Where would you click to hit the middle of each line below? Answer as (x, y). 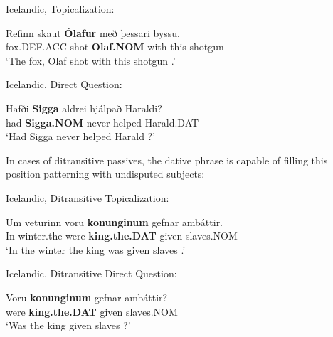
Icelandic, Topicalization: (60, 9)
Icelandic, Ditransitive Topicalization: (88, 197)
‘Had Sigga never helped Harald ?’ (81, 136)
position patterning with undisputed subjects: (105, 174)
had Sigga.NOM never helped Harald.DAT (102, 122)
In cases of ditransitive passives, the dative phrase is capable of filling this (167, 160)
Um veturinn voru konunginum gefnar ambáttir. (115, 221)
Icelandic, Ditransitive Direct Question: (91, 273)
